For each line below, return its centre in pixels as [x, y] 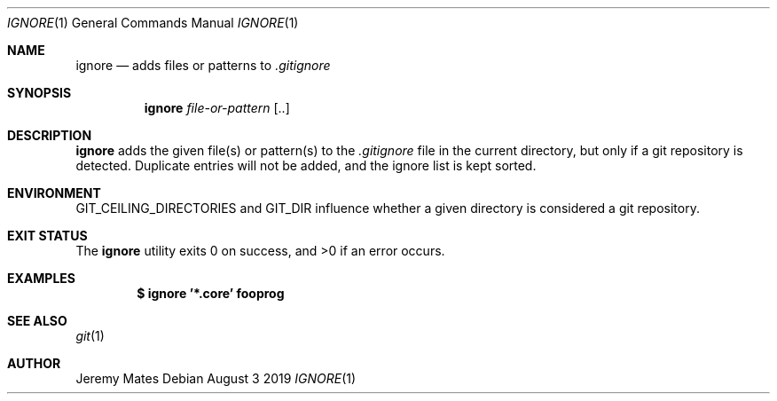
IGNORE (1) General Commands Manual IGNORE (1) [153, 23]
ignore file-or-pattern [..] [217, 108]
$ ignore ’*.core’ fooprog [211, 293]
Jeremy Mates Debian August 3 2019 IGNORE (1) [216, 378]
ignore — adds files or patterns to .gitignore [203, 65]
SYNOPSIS [39, 93]
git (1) [90, 336]
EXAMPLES [41, 278]
